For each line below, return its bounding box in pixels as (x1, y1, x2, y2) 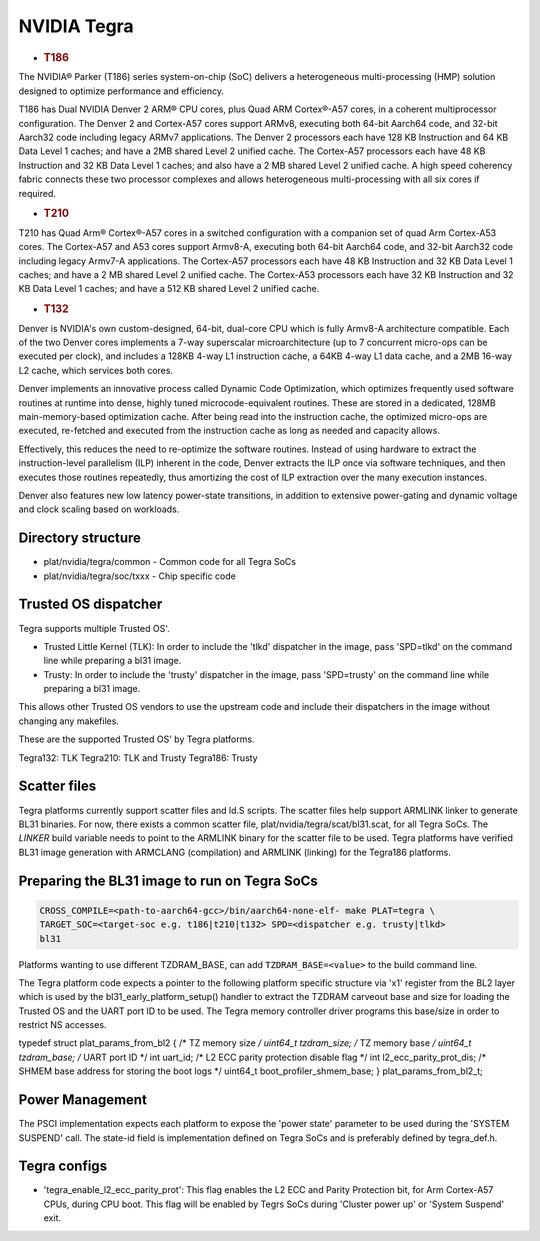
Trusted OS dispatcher (18, 596, 163, 613)
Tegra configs (18, 1158, 108, 1175)
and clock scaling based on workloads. (18, 503, 180, 515)
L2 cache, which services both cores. (18, 364, 174, 376)
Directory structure (18, 530, 142, 547)
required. (18, 187, 57, 199)
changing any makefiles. (18, 715, 120, 727)
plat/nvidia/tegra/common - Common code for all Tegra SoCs (43, 556, 297, 568)
